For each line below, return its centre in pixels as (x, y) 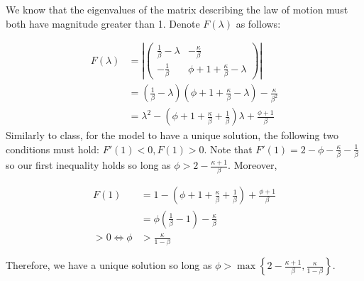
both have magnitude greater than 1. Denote (103, 23)
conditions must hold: (53, 149)
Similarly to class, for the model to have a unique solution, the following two (172, 135)
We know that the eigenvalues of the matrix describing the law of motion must (177, 9)
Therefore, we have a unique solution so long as (109, 265)
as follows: (258, 23)
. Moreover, (253, 165)
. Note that (228, 149)
